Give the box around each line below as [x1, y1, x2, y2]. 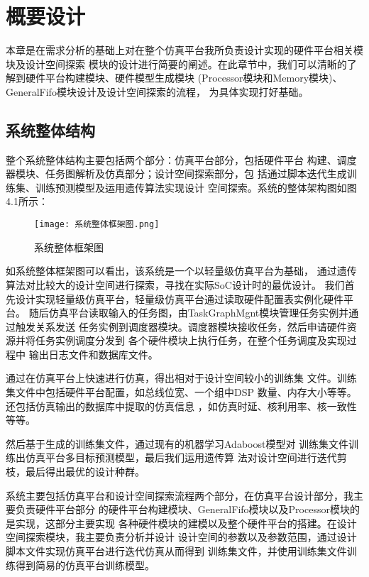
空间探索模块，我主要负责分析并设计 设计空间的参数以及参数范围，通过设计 [6, 529, 357, 544]
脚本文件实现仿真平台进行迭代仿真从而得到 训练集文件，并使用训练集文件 [6, 544, 347, 559]
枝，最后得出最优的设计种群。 [6, 464, 145, 479]
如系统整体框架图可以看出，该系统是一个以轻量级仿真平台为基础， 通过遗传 [6, 263, 357, 278]
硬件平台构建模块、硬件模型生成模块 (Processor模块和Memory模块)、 [25, 70, 343, 85]
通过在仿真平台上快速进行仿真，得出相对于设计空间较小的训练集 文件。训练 [6, 370, 357, 385]
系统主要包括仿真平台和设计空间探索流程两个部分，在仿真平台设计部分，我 [6, 488, 353, 502]
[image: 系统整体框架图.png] [34, 219, 160, 230]
